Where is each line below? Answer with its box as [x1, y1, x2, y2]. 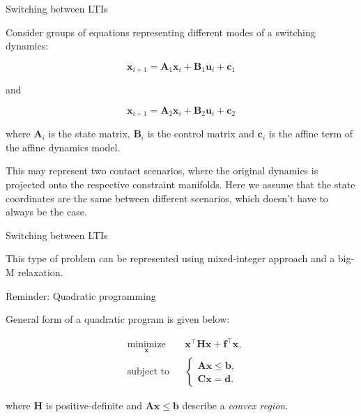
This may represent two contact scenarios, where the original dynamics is [6, 163, 318, 178]
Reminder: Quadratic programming [6, 288, 156, 303]
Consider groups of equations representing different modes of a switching [6, 24, 316, 39]
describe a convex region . [182, 397, 289, 412]
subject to [127, 366, 169, 377]
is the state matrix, [48, 126, 130, 141]
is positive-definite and [45, 397, 142, 412]
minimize [127, 340, 166, 350]
